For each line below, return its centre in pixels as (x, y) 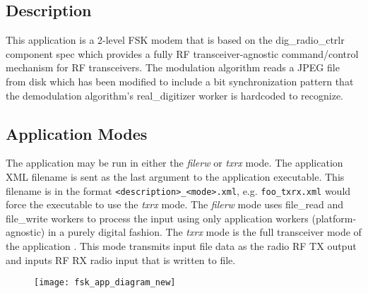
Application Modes (77, 133)
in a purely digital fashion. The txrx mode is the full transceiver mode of (204, 232)
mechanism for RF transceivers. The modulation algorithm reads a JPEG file (173, 67)
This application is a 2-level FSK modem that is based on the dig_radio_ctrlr (175, 40)
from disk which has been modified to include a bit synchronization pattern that (180, 81)
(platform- (334, 218)
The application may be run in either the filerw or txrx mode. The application (174, 163)
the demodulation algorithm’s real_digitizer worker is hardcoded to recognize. (175, 95)
